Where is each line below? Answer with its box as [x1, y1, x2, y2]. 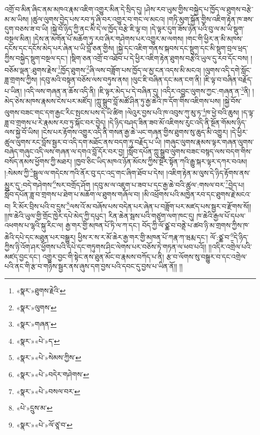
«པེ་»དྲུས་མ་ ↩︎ [16, 403, 53, 413]
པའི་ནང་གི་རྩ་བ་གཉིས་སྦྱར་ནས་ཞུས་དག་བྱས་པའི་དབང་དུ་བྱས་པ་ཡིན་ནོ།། [4, 261, 177, 271]
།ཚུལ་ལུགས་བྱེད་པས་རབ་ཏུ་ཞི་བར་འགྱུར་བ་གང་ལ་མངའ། [30, 13, 165, 24]
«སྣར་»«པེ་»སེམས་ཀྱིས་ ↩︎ [16, 352, 81, 363]
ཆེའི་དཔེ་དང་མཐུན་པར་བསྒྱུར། [4, 231, 76, 242]
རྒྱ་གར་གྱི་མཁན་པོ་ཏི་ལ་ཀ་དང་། [65, 220, 140, 230]
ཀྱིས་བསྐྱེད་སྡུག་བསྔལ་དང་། [4, 52, 68, 63]
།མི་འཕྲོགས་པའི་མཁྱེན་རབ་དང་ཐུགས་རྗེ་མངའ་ [142, 189, 251, 199]
